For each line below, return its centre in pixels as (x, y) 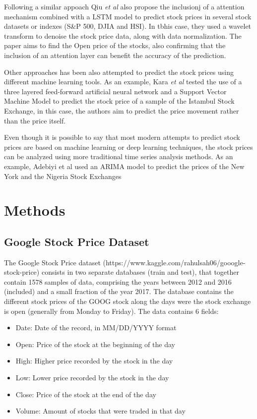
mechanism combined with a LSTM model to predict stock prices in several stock (128, 16)
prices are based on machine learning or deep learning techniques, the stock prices (128, 147)
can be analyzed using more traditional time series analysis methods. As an (119, 156)
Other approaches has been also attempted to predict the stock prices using (119, 72)
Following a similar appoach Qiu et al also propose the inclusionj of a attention (124, 6)
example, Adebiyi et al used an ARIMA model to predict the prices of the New (124, 166)
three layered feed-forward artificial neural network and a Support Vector (115, 91)
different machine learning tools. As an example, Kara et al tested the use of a (123, 82)
